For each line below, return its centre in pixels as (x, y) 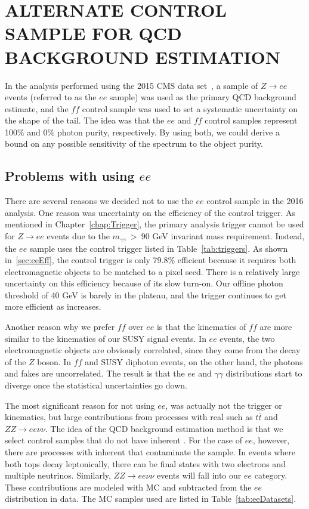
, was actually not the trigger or (224, 405)
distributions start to (264, 373)
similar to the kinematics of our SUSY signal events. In (106, 338)
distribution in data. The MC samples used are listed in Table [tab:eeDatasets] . (151, 499)
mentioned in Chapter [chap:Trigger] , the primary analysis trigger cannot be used (154, 224)
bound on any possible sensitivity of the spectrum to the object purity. (134, 144)
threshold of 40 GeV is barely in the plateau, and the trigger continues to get (146, 294)
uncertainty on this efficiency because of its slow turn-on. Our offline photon (144, 283)
